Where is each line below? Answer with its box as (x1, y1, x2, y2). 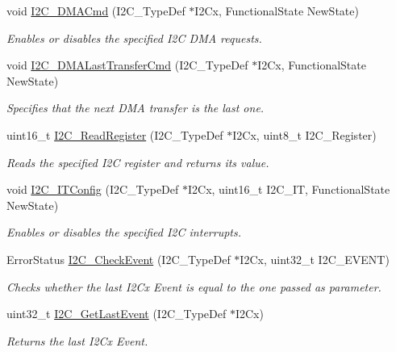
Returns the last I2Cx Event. (6, 332, 148, 349)
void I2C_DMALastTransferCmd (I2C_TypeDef (6, 57, 248, 73)
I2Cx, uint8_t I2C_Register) (232, 126, 377, 143)
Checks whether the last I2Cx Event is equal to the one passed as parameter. (6, 278, 381, 295)
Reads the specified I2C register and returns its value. (6, 153, 269, 170)
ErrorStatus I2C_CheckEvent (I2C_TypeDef (6, 250, 231, 267)
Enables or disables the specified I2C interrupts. (6, 224, 241, 241)
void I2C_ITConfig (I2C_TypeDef (6, 181, 179, 198)
